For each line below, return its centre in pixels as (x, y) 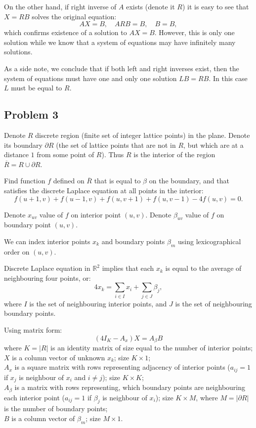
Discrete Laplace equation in (47, 268)
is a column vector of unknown (59, 357)
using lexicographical (210, 241)
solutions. (18, 52)
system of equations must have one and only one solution (90, 78)
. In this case (228, 78)
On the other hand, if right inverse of (60, 6)
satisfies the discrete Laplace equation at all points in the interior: (104, 190)
